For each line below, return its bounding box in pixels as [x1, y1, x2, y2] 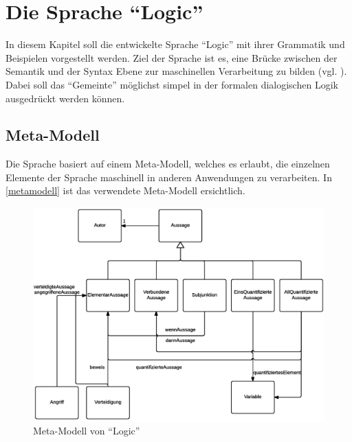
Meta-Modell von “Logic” [33, 423, 140, 438]
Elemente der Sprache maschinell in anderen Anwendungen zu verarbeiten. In [5, 170, 332, 184]
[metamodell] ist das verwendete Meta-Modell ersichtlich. [5, 183, 245, 198]
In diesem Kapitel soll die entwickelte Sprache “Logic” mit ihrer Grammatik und [5, 37, 345, 51]
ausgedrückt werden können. [5, 91, 125, 105]
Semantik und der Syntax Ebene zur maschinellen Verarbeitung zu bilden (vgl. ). [5, 64, 347, 78]
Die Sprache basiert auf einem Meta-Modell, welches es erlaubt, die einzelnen [5, 156, 330, 171]
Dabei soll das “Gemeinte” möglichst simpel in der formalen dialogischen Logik [5, 77, 338, 91]
